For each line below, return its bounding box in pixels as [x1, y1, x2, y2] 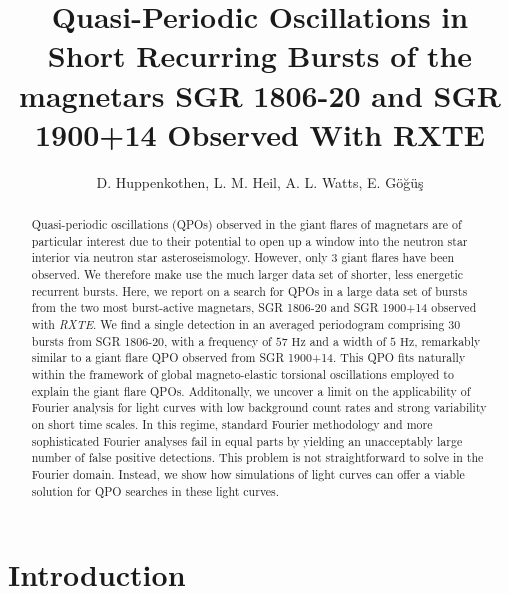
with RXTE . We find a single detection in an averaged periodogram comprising [31, 316, 445, 333]
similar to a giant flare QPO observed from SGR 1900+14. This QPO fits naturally [31, 349, 466, 366]
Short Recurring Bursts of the [47, 35, 473, 76]
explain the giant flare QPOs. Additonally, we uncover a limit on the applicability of [31, 382, 471, 399]
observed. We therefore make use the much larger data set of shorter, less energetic [31, 266, 464, 283]
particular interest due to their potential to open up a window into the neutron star [31, 232, 468, 249]
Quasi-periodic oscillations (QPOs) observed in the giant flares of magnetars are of [31, 216, 462, 233]
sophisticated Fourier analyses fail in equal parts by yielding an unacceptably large [31, 432, 463, 449]
